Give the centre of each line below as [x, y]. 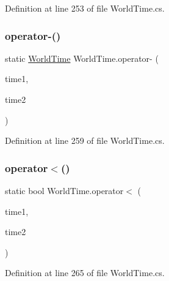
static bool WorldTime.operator [64, 190]
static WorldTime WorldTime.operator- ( [82, 58]
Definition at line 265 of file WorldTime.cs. [85, 273]
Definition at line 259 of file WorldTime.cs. [85, 140]
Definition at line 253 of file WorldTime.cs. [85, 8]
